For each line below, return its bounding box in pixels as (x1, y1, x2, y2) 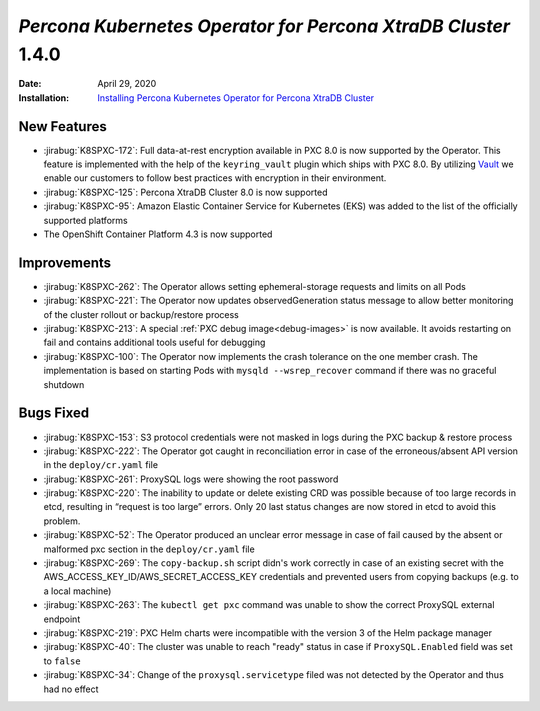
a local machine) (43, 585, 112, 597)
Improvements (18, 254, 112, 271)
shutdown (43, 378, 85, 390)
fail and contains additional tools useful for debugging (43, 336, 266, 349)
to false (43, 655, 81, 667)
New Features (18, 118, 107, 135)
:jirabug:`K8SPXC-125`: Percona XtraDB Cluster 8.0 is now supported (43, 186, 328, 198)
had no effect (43, 683, 99, 695)
